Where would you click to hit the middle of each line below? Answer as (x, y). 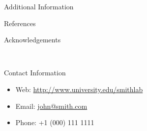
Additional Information (39, 6)
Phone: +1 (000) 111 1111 (55, 122)
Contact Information (35, 73)
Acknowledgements (32, 40)
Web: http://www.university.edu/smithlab (79, 89)
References (20, 23)
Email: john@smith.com (51, 106)
